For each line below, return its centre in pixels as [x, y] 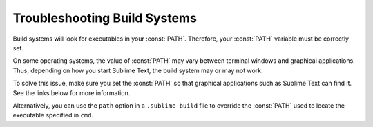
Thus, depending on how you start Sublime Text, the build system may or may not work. [138, 70]
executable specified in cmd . [53, 115]
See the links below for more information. [71, 92]
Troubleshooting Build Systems [105, 18]
